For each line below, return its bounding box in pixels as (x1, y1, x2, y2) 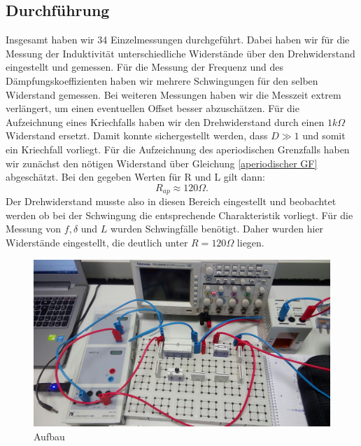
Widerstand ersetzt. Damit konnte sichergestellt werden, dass (6, 128, 268, 143)
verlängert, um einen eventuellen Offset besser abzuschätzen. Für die (6, 101, 299, 116)
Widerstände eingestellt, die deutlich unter (6, 235, 188, 249)
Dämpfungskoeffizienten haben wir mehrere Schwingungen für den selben (6, 73, 318, 88)
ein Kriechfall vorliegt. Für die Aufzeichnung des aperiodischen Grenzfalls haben (6, 141, 350, 156)
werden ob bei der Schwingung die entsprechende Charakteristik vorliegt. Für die (6, 207, 353, 222)
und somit (302, 128, 346, 143)
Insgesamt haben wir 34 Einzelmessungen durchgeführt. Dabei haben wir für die (6, 32, 350, 47)
